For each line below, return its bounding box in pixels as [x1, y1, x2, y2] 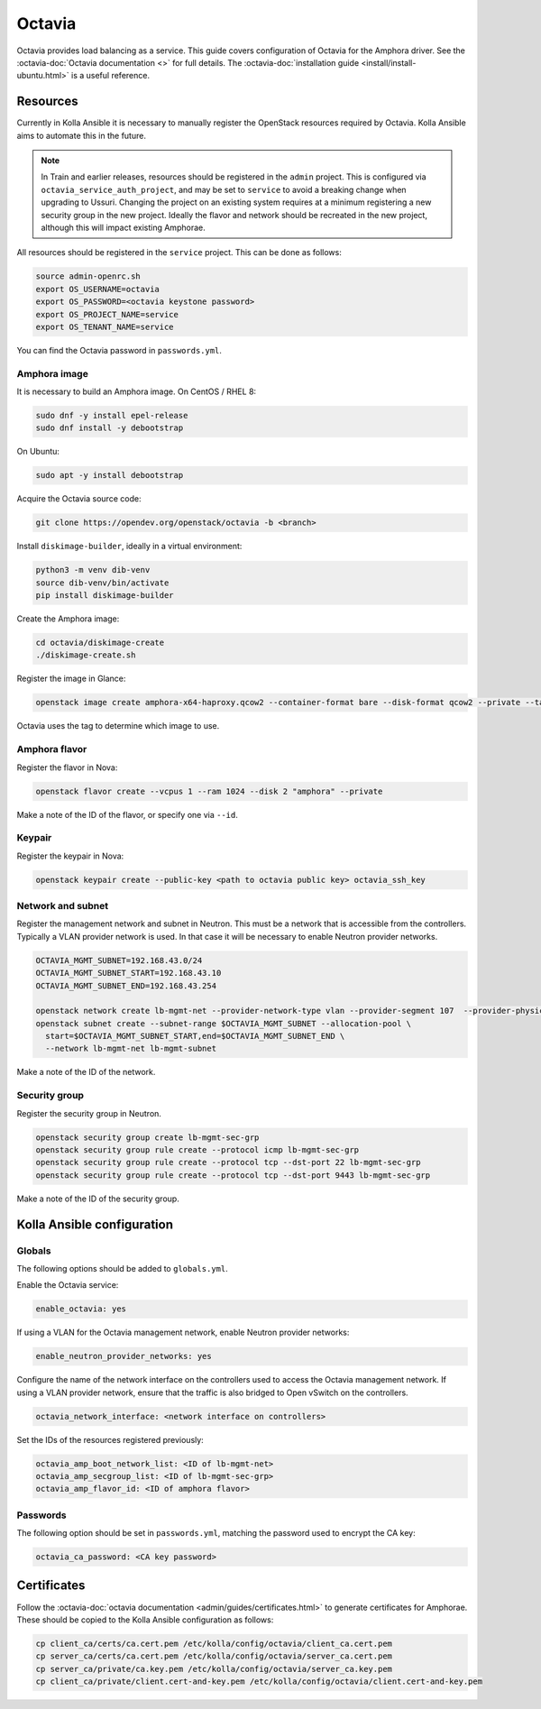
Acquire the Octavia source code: [16, 493, 142, 504]
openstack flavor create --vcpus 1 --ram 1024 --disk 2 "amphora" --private [35, 786, 383, 796]
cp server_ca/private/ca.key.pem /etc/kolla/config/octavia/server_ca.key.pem [35, 1664, 392, 1674]
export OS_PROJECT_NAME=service [35, 309, 179, 319]
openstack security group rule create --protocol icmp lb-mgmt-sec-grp [35, 1144, 360, 1154]
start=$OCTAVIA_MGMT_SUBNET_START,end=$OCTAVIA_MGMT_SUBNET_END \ [45, 1031, 345, 1042]
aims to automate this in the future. [16, 130, 146, 141]
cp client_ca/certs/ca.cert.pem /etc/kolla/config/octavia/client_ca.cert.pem [35, 1638, 392, 1649]
